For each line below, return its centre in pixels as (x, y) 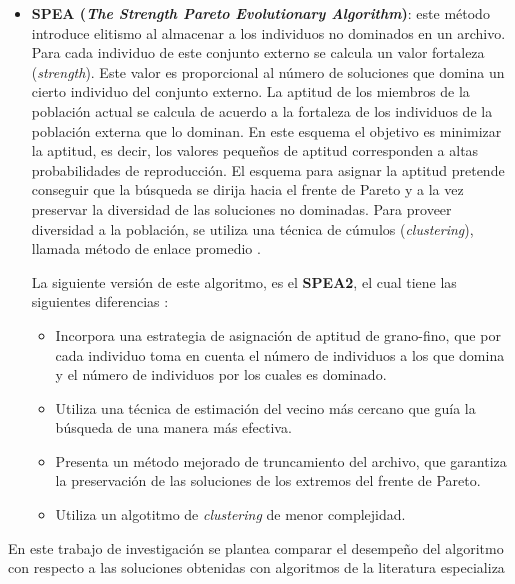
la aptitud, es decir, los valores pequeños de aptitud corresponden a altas (255, 150)
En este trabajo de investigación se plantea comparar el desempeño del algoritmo (256, 547)
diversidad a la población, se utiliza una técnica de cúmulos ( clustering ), (252, 228)
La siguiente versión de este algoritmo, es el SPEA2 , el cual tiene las (244, 281)
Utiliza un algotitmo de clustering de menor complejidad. (230, 514)
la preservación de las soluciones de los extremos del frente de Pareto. (268, 480)
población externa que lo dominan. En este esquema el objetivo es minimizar (266, 130)
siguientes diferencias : (100, 301)
